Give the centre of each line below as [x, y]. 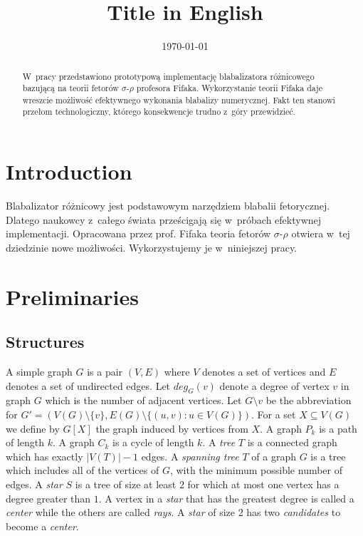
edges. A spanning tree [190, 456]
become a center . [42, 526]
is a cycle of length [153, 442]
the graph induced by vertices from [172, 428]
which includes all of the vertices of [83, 470]
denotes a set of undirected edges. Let [88, 385]
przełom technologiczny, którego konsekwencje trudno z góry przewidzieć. [159, 112]
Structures [45, 342]
